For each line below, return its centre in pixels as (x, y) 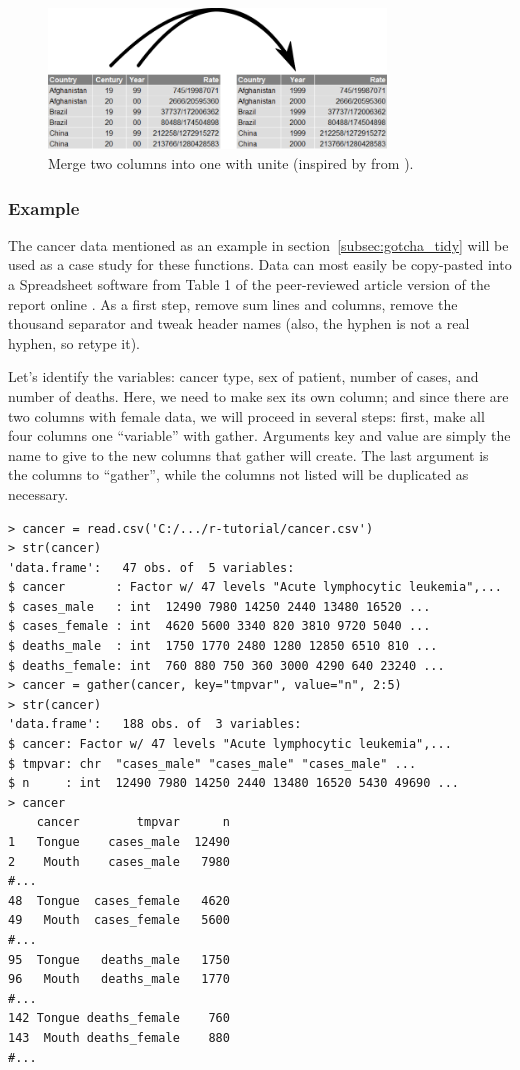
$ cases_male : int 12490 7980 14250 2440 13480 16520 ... (219, 606)
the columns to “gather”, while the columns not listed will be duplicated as (238, 474)
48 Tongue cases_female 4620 (119, 900)
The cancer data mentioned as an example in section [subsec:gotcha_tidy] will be (258, 244)
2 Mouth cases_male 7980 (119, 861)
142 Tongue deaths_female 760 (119, 1018)
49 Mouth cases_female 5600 (119, 920)
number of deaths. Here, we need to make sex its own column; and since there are (258, 395)
